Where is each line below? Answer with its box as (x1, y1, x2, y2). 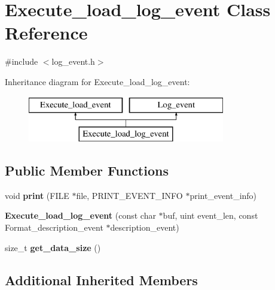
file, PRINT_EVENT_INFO (76, 189, 183, 201)
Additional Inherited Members (5, 270, 198, 289)
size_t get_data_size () (5, 241, 101, 253)
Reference (5, 20, 88, 45)
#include (5, 55, 38, 68)
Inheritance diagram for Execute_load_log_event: (5, 75, 190, 87)
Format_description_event (5, 221, 103, 234)
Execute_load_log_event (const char (5, 209, 156, 222)
